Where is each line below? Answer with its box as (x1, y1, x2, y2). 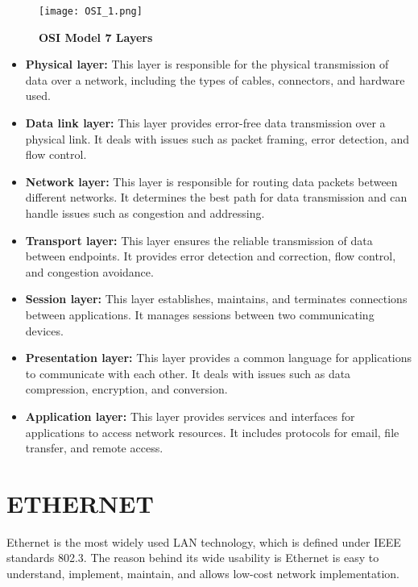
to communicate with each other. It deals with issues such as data (25, 364, 351, 381)
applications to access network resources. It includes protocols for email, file (25, 423, 399, 440)
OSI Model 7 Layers (39, 28, 153, 45)
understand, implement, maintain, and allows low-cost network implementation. (6, 565, 399, 582)
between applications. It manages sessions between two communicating (25, 306, 375, 323)
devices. (25, 322, 64, 339)
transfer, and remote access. (25, 439, 163, 456)
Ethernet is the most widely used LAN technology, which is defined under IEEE (6, 533, 401, 550)
